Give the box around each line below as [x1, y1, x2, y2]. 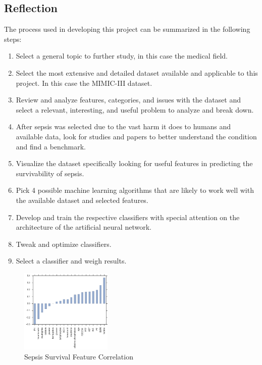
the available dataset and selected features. [16, 194, 148, 205]
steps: [4, 33, 22, 44]
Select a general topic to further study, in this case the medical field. [16, 50, 228, 61]
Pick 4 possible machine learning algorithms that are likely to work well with [16, 185, 254, 195]
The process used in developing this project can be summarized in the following [4, 24, 250, 34]
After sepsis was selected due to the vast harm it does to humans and [16, 121, 231, 132]
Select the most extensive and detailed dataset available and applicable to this [16, 67, 258, 78]
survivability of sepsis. [16, 168, 84, 178]
